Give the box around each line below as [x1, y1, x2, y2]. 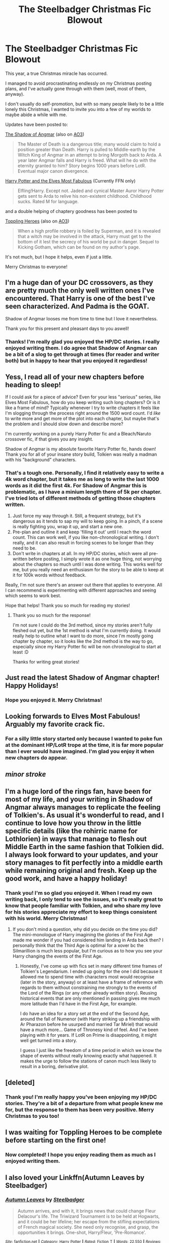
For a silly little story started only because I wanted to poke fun [5, 735, 162, 742]
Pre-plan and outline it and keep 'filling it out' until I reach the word [12, 529, 151, 535]
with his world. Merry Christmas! [5, 915, 88, 922]
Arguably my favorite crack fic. [5, 720, 105, 728]
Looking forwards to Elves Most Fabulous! [5, 712, 140, 721]
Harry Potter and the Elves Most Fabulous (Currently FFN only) [5, 177, 136, 184]
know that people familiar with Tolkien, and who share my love [5, 902, 161, 909]
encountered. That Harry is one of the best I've [5, 294, 155, 303]
